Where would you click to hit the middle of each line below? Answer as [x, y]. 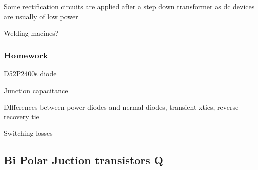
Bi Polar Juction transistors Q [84, 160]
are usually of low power [41, 16]
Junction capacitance [36, 90]
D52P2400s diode [30, 73]
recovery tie [22, 116]
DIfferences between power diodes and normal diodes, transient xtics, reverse [121, 107]
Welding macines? [31, 33]
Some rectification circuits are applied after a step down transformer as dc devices [129, 6]
